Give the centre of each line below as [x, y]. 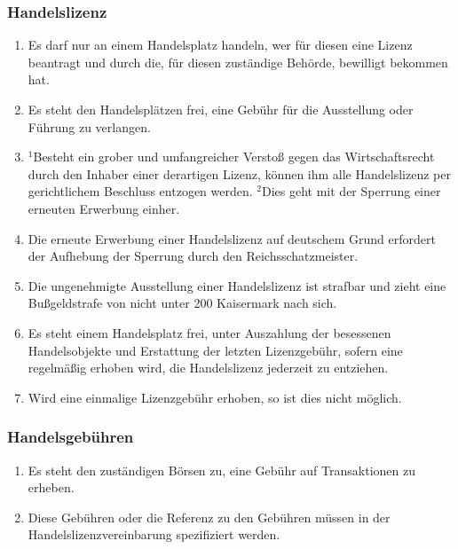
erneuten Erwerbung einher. [104, 208]
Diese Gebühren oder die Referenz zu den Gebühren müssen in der [209, 517]
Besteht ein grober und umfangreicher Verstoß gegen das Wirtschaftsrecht [234, 157]
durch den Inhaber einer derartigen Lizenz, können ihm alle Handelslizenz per [239, 173]
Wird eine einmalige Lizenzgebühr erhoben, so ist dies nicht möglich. [215, 397]
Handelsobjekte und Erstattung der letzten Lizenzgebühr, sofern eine [215, 350]
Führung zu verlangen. [89, 126]
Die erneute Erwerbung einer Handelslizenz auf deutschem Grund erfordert [232, 238]
